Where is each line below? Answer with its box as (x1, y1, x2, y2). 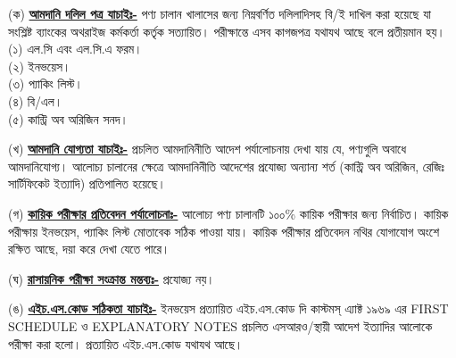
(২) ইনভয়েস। (8, 56, 71, 75)
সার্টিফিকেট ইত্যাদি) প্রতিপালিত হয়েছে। (8, 174, 166, 193)
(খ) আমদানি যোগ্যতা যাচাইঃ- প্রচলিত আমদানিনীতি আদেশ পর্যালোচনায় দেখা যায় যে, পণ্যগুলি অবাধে (8, 139, 407, 158)
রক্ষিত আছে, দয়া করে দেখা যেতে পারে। (8, 239, 170, 258)
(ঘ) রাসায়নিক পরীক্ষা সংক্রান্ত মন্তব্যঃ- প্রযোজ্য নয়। (8, 269, 215, 287)
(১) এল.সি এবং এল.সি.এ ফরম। (8, 39, 143, 58)
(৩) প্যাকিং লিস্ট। (8, 74, 83, 93)
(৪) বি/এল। (8, 91, 63, 110)
